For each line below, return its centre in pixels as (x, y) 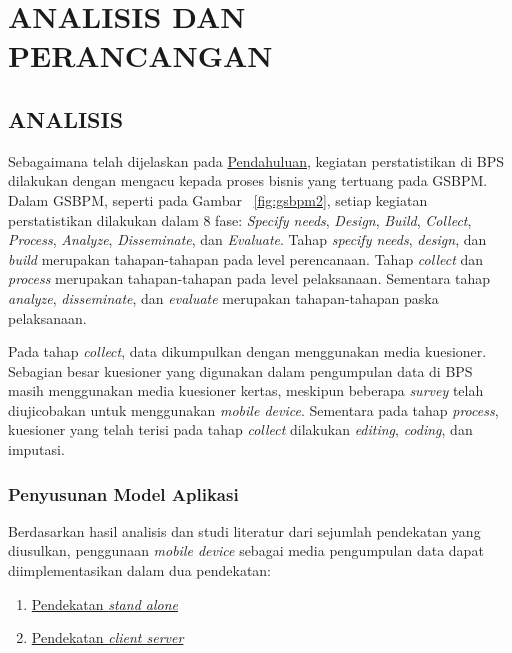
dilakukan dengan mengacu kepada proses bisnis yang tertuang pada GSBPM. (248, 180)
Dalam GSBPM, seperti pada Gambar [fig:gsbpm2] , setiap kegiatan (218, 199)
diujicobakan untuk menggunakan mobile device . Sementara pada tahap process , (253, 409)
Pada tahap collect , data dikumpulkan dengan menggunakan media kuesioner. (247, 351)
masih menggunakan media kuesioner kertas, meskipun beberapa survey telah (246, 390)
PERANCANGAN (140, 55)
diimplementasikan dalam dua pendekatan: (140, 570)
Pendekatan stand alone (104, 603)
